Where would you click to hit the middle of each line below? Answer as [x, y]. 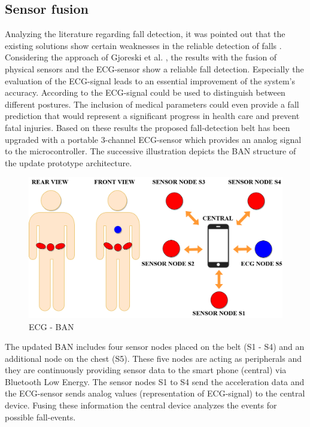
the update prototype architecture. [69, 162]
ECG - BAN [51, 326]
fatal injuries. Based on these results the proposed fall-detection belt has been [148, 127]
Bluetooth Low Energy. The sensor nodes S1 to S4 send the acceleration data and [155, 381]
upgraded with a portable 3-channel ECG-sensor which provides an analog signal [153, 139]
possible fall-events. [40, 417]
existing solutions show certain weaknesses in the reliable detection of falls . [143, 45]
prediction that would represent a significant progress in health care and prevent [152, 116]
